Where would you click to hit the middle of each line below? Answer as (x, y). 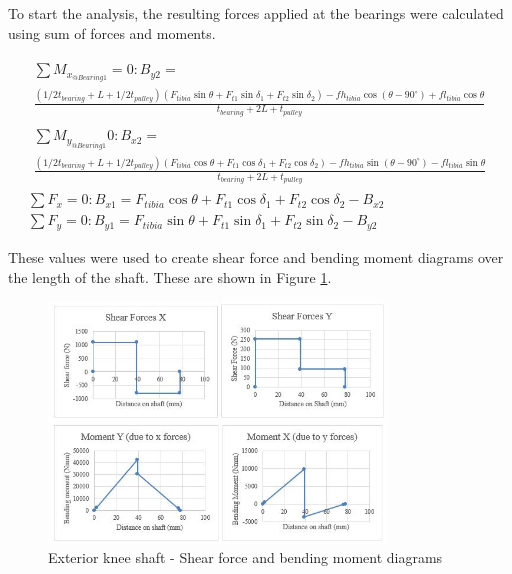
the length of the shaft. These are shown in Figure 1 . (170, 276)
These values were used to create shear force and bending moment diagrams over (256, 256)
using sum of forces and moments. (112, 32)
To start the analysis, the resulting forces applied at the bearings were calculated (256, 13)
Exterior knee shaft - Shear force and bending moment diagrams (245, 557)
